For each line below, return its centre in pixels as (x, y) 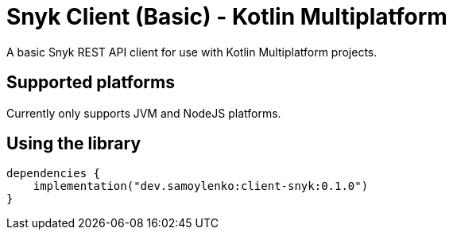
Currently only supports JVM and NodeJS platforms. (144, 113)
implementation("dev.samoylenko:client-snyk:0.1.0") (201, 186)
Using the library (74, 144)
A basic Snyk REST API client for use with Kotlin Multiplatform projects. (192, 52)
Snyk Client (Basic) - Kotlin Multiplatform (227, 17)
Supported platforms (91, 83)
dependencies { (54, 174)
